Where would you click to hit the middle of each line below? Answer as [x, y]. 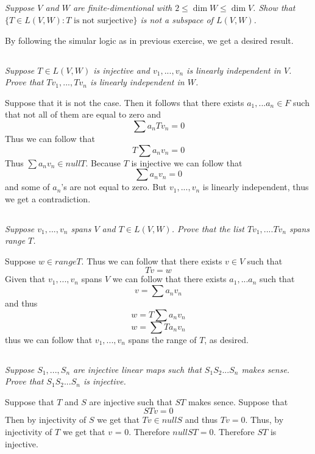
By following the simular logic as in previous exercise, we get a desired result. [149, 40]
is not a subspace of [177, 19]
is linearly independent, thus [256, 187]
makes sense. [266, 369]
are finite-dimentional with [122, 8]
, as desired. [226, 339]
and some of [27, 187]
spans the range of [162, 339]
